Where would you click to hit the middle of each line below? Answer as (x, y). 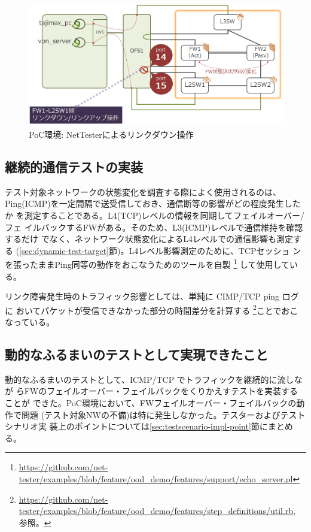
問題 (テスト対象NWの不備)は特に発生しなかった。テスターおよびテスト (163, 414)
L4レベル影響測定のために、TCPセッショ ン (215, 250)
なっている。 (30, 322)
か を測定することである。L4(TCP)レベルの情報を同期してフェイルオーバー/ (155, 215)
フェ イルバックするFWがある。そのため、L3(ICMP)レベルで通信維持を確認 (154, 227)
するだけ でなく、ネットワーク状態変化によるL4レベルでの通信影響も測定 (149, 239)
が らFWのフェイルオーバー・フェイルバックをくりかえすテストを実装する (152, 391)
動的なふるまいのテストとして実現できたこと (137, 354)
